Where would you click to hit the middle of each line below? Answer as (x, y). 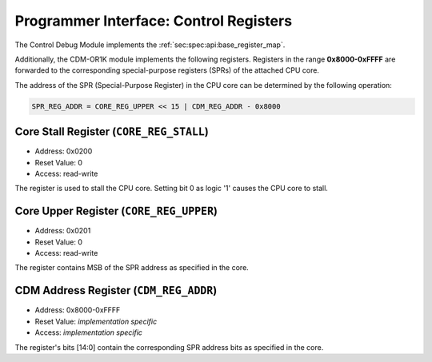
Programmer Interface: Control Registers (153, 21)
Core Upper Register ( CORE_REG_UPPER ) (116, 211)
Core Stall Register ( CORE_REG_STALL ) (112, 132)
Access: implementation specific (89, 332)
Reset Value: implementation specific (96, 321)
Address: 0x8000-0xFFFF (78, 310)
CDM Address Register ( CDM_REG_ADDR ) (116, 290)
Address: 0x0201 (63, 231)
